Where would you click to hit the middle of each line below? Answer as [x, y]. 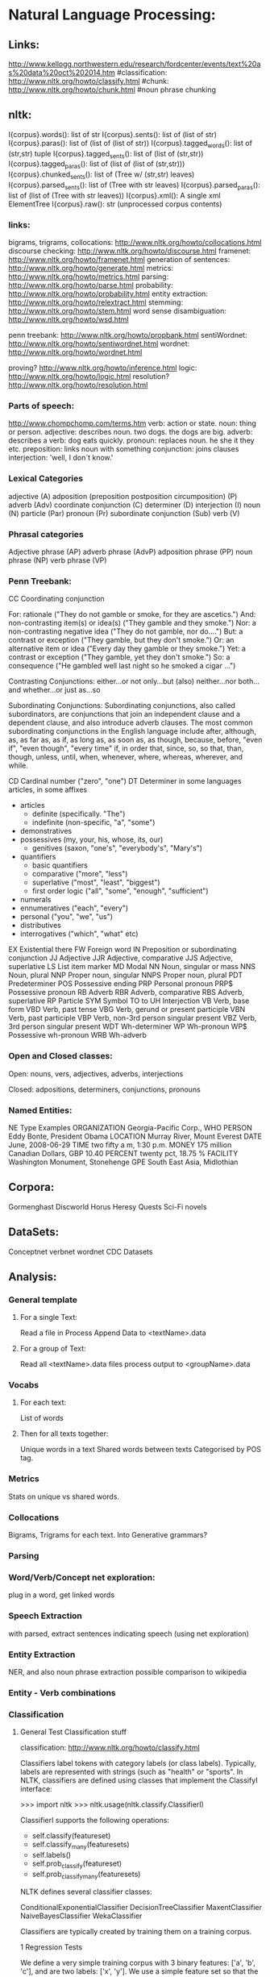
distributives [41, 926]
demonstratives [46, 831]
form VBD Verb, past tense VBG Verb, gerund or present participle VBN [127, 1009]
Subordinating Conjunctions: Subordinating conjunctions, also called [122, 705]
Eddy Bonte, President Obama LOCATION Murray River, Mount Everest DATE [135, 1136]
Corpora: [31, 1187]
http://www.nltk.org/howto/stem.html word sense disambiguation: [118, 311]
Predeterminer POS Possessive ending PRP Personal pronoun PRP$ [121, 984]
